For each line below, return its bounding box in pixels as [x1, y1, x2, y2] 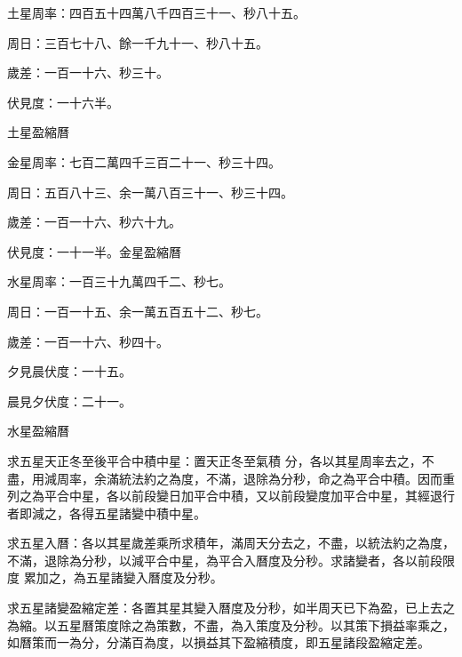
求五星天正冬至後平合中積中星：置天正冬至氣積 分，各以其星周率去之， [7, 451, 422, 469]
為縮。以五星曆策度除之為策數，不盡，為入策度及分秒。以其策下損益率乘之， [7, 615, 455, 634]
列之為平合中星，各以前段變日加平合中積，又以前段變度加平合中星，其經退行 [7, 486, 455, 505]
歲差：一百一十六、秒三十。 [7, 63, 169, 82]
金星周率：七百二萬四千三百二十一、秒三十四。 [7, 152, 281, 171]
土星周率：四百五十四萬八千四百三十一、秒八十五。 [7, 4, 306, 21]
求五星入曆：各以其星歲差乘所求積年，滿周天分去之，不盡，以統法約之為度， [7, 533, 455, 552]
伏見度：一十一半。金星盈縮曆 [7, 242, 181, 260]
